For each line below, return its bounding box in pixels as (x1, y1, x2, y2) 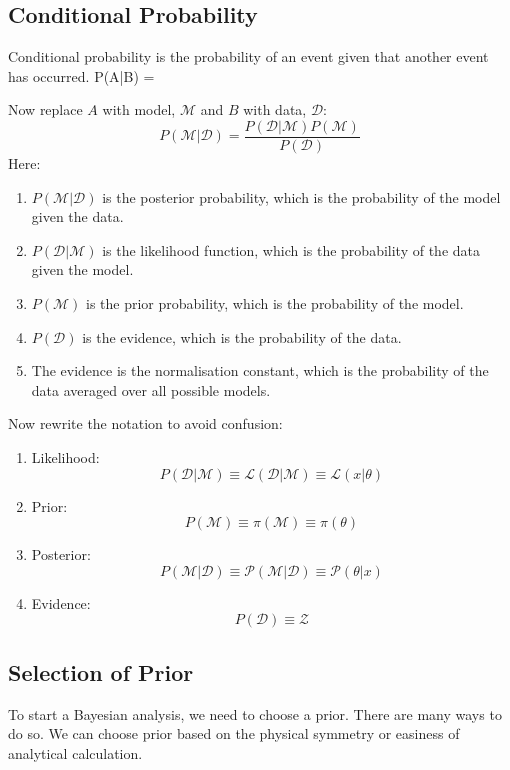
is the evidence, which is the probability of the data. (82, 326, 402, 347)
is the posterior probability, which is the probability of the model (102, 186, 501, 207)
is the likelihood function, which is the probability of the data (102, 239, 480, 260)
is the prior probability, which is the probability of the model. (86, 293, 464, 314)
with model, (102, 99, 176, 120)
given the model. (31, 259, 134, 280)
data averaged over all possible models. (31, 379, 271, 400)
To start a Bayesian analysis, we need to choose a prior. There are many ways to (8, 703, 502, 724)
